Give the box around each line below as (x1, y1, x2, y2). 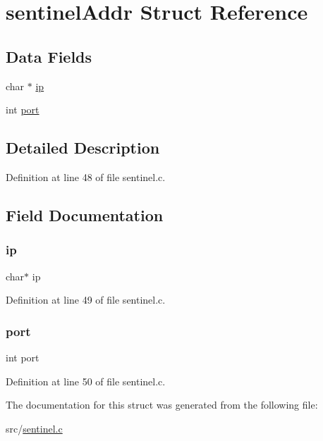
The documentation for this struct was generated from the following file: (6, 397, 318, 412)
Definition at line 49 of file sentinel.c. (6, 292, 166, 307)
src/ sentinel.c (6, 421, 63, 435)
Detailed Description (6, 137, 160, 159)
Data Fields (6, 45, 92, 67)
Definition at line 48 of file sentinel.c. (6, 169, 166, 184)
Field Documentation (6, 204, 164, 225)
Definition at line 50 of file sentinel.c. (6, 373, 166, 388)
